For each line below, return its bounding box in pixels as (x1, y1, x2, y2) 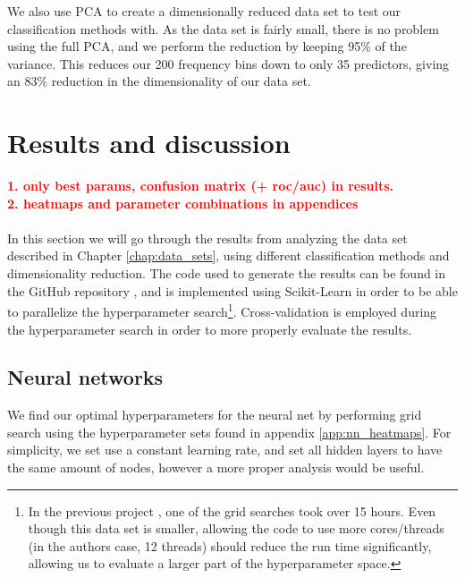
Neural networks (7, 363, 164, 391)
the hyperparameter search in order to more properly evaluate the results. (7, 319, 412, 338)
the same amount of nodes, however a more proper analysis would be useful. (7, 458, 425, 477)
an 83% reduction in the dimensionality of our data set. (7, 72, 311, 90)
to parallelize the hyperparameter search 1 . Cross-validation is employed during (7, 300, 437, 320)
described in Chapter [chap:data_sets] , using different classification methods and (7, 246, 450, 265)
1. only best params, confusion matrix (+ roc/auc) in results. (7, 176, 394, 195)
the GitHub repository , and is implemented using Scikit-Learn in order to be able (7, 281, 458, 300)
